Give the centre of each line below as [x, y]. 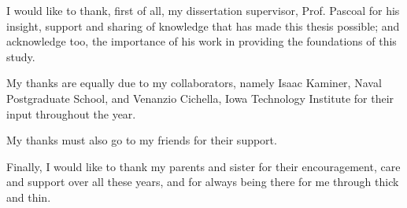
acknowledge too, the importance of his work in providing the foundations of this [202, 41]
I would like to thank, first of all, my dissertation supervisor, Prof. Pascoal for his [203, 10]
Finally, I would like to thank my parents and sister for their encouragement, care [203, 166]
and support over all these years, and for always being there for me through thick [203, 182]
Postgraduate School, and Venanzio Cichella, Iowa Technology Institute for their [200, 98]
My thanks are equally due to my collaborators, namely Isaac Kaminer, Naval [194, 83]
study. [21, 56]
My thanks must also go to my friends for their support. [142, 140]
